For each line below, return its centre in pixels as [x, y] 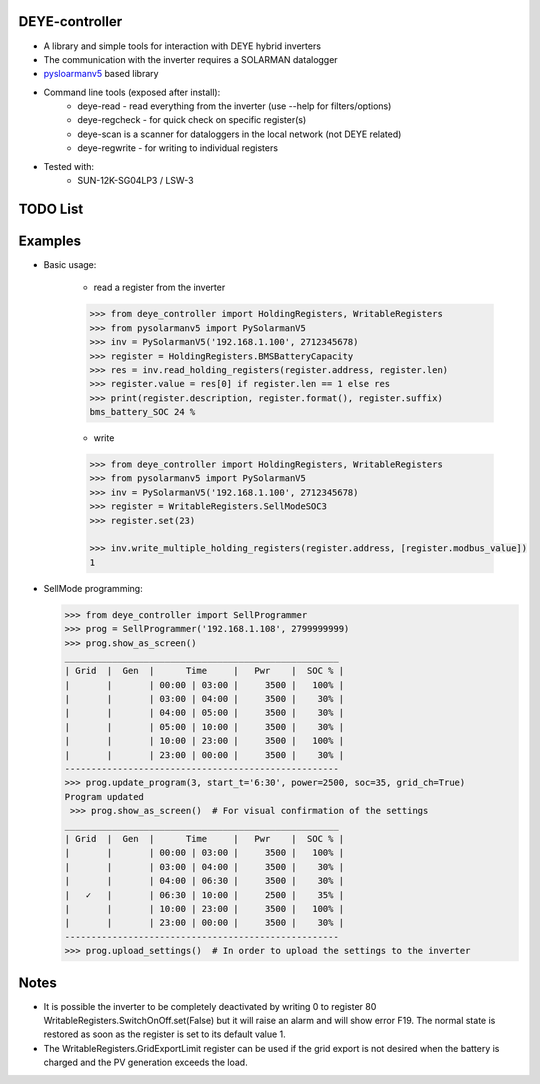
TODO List [51, 208]
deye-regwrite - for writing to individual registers [178, 148]
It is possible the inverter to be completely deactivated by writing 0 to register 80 [210, 1006]
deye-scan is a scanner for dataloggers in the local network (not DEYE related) [239, 134]
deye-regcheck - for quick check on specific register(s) [192, 120]
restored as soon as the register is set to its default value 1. [165, 1034]
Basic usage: [70, 264]
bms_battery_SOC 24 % [142, 412]
